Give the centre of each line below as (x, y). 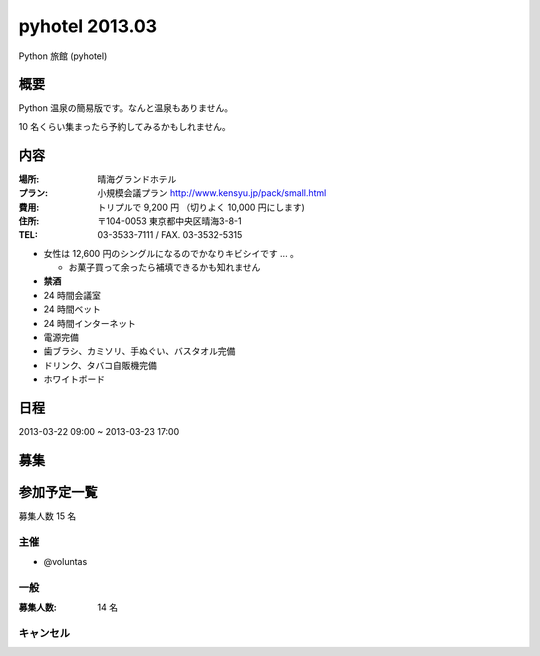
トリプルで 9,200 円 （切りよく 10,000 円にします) (201, 207)
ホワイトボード (74, 379)
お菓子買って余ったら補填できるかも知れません (164, 267)
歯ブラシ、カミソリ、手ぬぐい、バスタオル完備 (139, 351)
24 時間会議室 (72, 295)
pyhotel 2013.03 (88, 26)
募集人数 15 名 (47, 516)
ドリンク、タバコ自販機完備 (100, 365)
